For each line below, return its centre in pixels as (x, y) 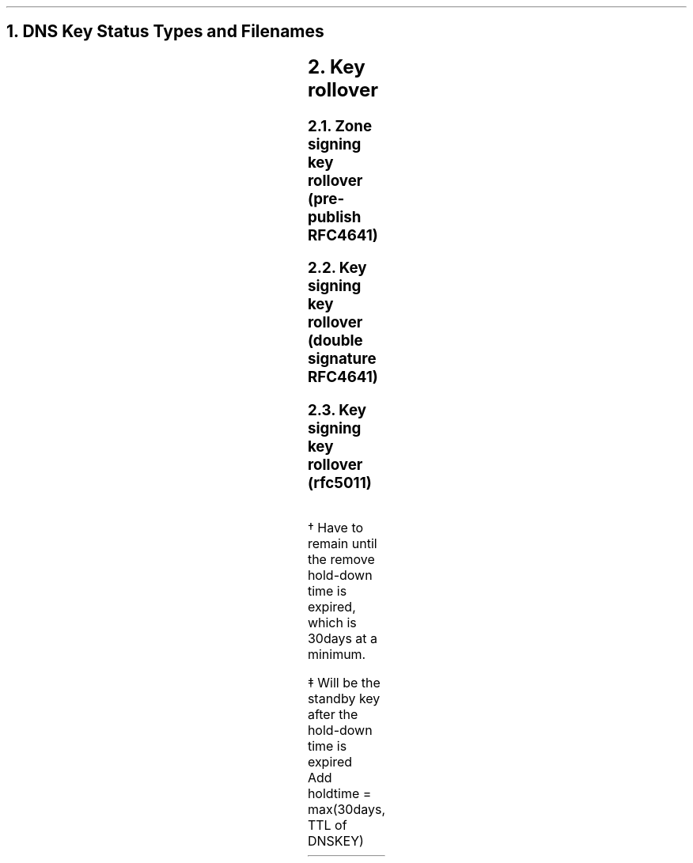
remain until (342, 543)
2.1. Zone (340, 126)
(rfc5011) (339, 483)
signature (342, 359)
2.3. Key (337, 411)
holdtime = (339, 793)
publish (334, 217)
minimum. (337, 654)
